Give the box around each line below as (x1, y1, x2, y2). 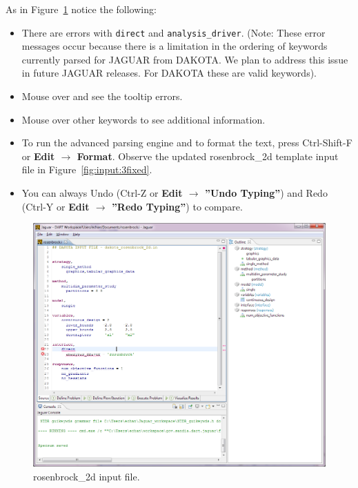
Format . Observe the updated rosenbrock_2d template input (77, 148, 339, 163)
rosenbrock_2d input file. (33, 469, 140, 483)
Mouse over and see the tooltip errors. (21, 89, 183, 104)
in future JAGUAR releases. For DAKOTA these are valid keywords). (21, 66, 317, 80)
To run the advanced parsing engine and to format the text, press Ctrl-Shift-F (21, 135, 352, 150)
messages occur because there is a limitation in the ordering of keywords (21, 39, 328, 53)
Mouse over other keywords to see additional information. (21, 112, 266, 126)
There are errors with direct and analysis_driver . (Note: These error (21, 25, 326, 39)
